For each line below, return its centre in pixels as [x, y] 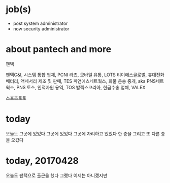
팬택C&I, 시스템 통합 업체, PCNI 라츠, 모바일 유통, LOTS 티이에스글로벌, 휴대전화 [85, 75]
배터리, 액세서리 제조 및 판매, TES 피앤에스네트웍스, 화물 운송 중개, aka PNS [81, 81]
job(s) [19, 9]
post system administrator [40, 23]
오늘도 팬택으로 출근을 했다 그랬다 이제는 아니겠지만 [57, 175]
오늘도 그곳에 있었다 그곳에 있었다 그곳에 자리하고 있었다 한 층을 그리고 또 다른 [83, 133]
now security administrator [41, 28]
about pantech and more [59, 49]
